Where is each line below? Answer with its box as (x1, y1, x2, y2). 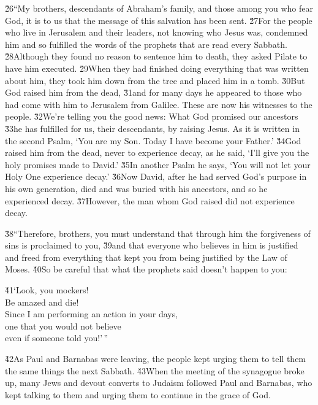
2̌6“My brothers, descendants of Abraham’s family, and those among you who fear (5, 2, 314, 14)
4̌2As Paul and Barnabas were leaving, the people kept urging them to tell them (5, 352, 306, 365)
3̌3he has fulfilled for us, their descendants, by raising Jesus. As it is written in (5, 121, 300, 134)
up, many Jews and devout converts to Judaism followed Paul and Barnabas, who (5, 376, 312, 389)
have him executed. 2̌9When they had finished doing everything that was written (5, 61, 309, 74)
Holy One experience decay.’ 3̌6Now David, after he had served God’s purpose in (5, 170, 307, 183)
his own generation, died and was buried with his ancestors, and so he (5, 182, 268, 195)
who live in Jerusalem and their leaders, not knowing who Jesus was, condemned (5, 26, 308, 39)
